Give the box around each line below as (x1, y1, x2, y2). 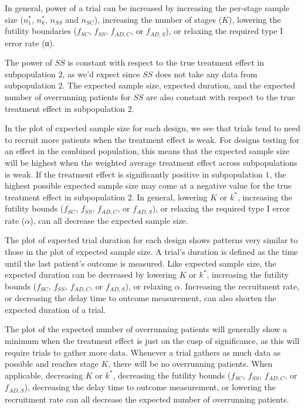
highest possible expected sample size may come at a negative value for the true (5, 179, 292, 192)
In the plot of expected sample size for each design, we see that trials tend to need (5, 122, 300, 134)
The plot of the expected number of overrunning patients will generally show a (5, 323, 287, 335)
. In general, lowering (131, 190, 208, 203)
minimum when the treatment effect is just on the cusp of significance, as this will (5, 335, 300, 347)
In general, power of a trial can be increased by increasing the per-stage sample (5, 2, 290, 13)
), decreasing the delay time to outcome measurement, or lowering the (24, 381, 276, 393)
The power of (5, 56, 52, 69)
